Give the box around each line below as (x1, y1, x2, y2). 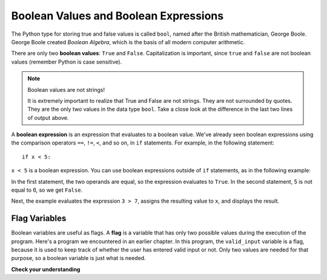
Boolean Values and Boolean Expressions (11, 9, 224, 22)
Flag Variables (11, 213, 67, 224)
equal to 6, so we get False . (11, 186, 83, 194)
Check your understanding (11, 265, 81, 273)
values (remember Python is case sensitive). (11, 58, 122, 65)
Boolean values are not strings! (27, 86, 105, 93)
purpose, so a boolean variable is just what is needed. (11, 255, 146, 262)
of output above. (27, 114, 69, 121)
